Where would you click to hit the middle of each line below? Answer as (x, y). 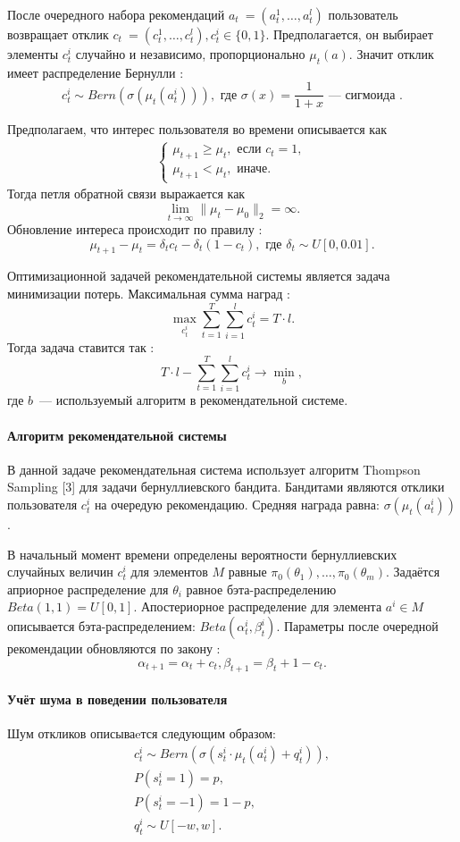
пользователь (363, 14)
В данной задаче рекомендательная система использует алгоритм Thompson (214, 469)
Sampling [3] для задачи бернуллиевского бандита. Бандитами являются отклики (226, 487)
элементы (33, 54)
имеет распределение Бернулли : (96, 72)
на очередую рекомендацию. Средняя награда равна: (237, 505)
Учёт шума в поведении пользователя (117, 699)
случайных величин (60, 572)
